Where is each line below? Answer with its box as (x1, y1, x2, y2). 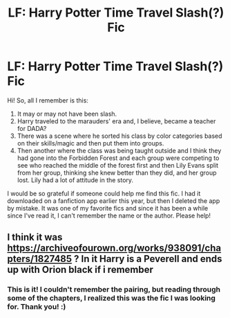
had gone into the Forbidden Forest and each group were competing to (17, 154, 220, 162)
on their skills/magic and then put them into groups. (17, 139, 164, 147)
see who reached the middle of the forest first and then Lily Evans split (17, 161, 219, 169)
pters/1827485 (7, 253, 73, 265)
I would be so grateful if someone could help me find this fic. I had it (7, 189, 201, 197)
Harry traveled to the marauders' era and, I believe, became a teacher (17, 116, 216, 125)
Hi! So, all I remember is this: (7, 96, 88, 105)
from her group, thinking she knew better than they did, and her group (17, 168, 217, 177)
